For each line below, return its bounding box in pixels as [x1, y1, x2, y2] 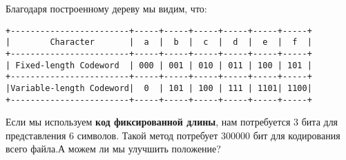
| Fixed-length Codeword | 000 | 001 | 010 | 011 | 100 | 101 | [6, 60, 312, 70]
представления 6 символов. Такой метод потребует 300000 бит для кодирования [6, 128, 340, 142]
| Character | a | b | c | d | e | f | [6, 37, 312, 48]
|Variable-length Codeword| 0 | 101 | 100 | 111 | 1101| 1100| [6, 83, 312, 93]
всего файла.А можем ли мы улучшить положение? [6, 141, 221, 156]
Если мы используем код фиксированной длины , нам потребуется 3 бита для [6, 114, 338, 129]
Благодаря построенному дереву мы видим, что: [6, 1, 207, 15]
